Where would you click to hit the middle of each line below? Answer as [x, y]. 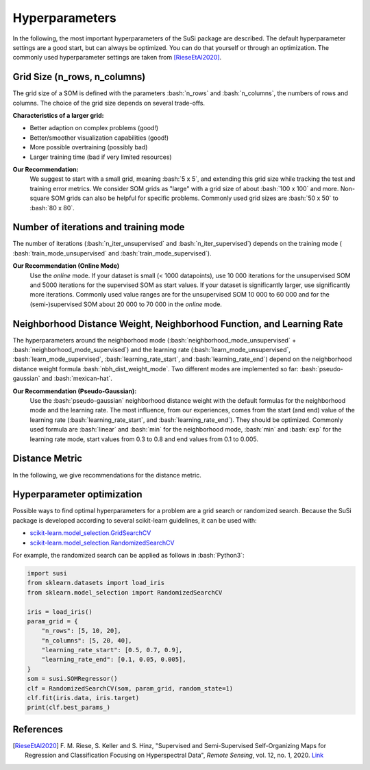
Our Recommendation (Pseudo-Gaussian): [75, 391]
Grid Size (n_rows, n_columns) [79, 77]
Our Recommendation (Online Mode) [66, 266]
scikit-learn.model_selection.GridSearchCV [90, 533]
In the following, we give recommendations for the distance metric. [107, 475]
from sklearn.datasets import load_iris [96, 583]
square [40, 198]
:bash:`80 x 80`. [52, 208]
